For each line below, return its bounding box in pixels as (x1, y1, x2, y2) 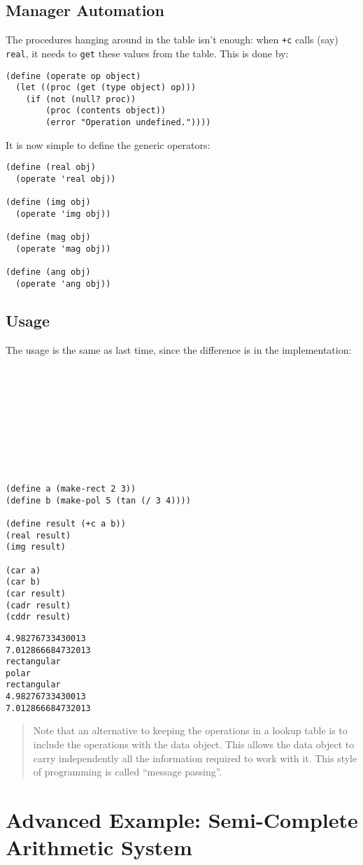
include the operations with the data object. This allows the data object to (33, 737, 355, 752)
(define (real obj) (6, 162, 96, 173)
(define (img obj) (6, 197, 91, 208)
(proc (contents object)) (45, 106, 166, 116)
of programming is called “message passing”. (33, 764, 222, 779)
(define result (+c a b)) (6, 518, 126, 529)
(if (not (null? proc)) (25, 94, 136, 104)
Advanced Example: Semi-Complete (6, 806, 358, 834)
